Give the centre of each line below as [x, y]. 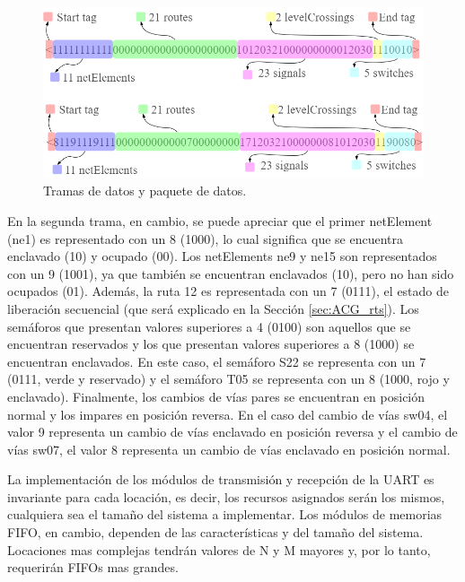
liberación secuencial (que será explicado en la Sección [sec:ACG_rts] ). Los [213, 308]
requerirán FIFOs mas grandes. [93, 567]
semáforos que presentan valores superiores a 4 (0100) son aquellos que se [209, 326]
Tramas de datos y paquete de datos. [145, 191]
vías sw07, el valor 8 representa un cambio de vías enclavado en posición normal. [229, 449]
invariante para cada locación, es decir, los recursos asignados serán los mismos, [226, 496]
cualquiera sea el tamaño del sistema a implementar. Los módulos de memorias [225, 514]
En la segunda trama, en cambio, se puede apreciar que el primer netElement [220, 220]
